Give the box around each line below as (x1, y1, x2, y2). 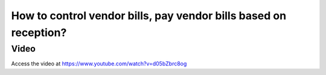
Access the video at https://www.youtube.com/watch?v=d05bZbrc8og (11, 60, 187, 67)
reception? (11, 26, 67, 39)
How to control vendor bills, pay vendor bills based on (11, 9, 287, 22)
